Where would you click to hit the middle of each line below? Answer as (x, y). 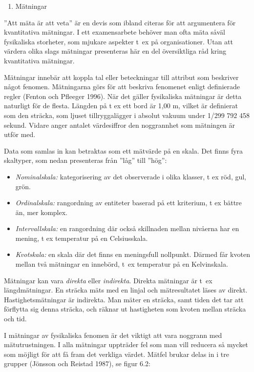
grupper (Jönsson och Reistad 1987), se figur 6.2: (77, 363)
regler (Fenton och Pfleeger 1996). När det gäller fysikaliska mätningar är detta (123, 96)
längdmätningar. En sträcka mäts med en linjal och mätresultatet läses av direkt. (126, 290)
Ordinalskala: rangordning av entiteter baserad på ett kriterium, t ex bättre (128, 203)
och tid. (15, 319)
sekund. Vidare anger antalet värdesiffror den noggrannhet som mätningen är (120, 125)
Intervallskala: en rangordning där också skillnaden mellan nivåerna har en (127, 228)
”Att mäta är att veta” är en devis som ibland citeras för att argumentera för (120, 22)
